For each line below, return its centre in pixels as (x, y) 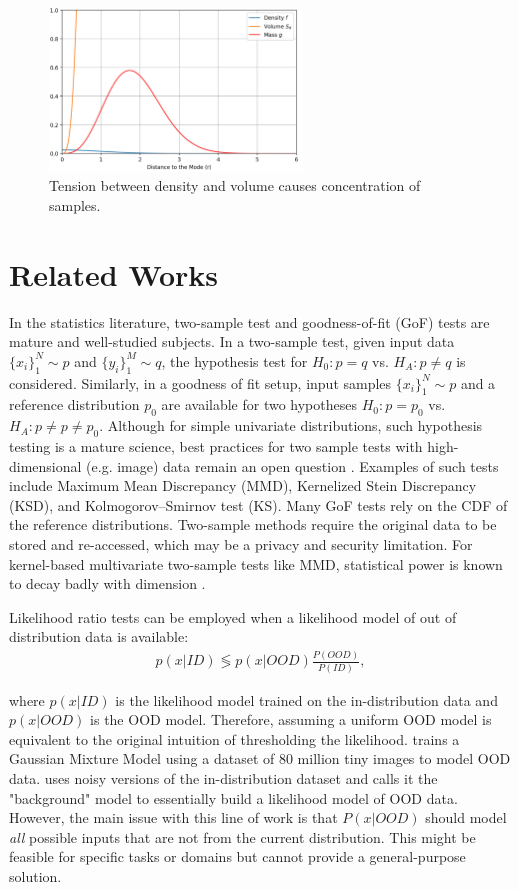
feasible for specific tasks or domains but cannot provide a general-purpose (237, 856)
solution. (35, 875)
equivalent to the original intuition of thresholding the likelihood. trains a (234, 738)
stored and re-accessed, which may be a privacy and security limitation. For (241, 543)
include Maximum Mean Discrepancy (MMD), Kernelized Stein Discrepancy (243, 485)
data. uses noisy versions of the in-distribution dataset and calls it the (223, 777)
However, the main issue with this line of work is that (173, 817)
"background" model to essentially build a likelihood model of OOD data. (233, 797)
